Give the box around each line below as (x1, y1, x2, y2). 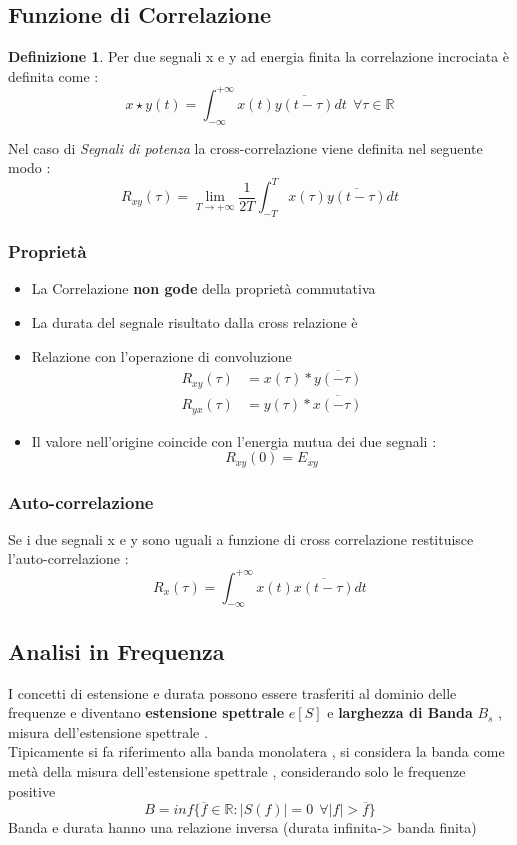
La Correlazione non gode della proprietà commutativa (31, 278, 376, 299)
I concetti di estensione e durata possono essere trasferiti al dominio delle (8, 682, 457, 703)
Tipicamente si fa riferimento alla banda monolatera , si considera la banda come (8, 741, 505, 762)
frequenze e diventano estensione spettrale (8, 702, 285, 723)
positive (8, 780, 56, 801)
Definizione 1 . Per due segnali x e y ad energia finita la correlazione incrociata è (8, 46, 510, 67)
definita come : (8, 65, 99, 86)
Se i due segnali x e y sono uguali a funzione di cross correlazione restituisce (8, 528, 474, 549)
